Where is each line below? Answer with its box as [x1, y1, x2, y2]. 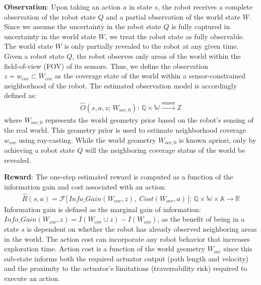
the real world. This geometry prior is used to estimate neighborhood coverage [4, 125, 246, 135]
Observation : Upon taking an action [4, 2, 121, 12]
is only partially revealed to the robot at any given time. [64, 41, 239, 51]
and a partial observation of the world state [106, 11, 240, 22]
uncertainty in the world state [4, 31, 96, 41]
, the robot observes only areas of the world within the [72, 50, 241, 61]
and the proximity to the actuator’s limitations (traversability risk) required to [4, 263, 247, 273]
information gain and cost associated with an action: [4, 181, 166, 192]
